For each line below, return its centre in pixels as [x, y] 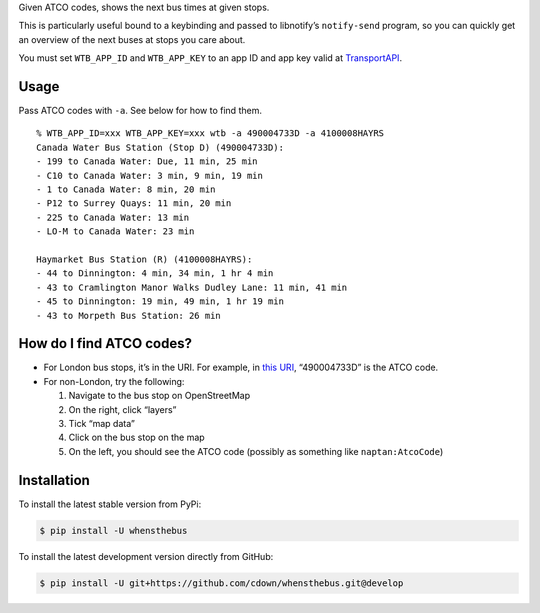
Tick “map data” [101, 424]
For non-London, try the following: [114, 381]
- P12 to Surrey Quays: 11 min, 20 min [134, 203]
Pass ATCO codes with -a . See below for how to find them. [140, 111]
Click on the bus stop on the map [136, 437]
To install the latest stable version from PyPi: [110, 504]
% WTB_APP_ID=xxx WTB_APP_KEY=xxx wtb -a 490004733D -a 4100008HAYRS [210, 133]
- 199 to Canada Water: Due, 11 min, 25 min [147, 161]
